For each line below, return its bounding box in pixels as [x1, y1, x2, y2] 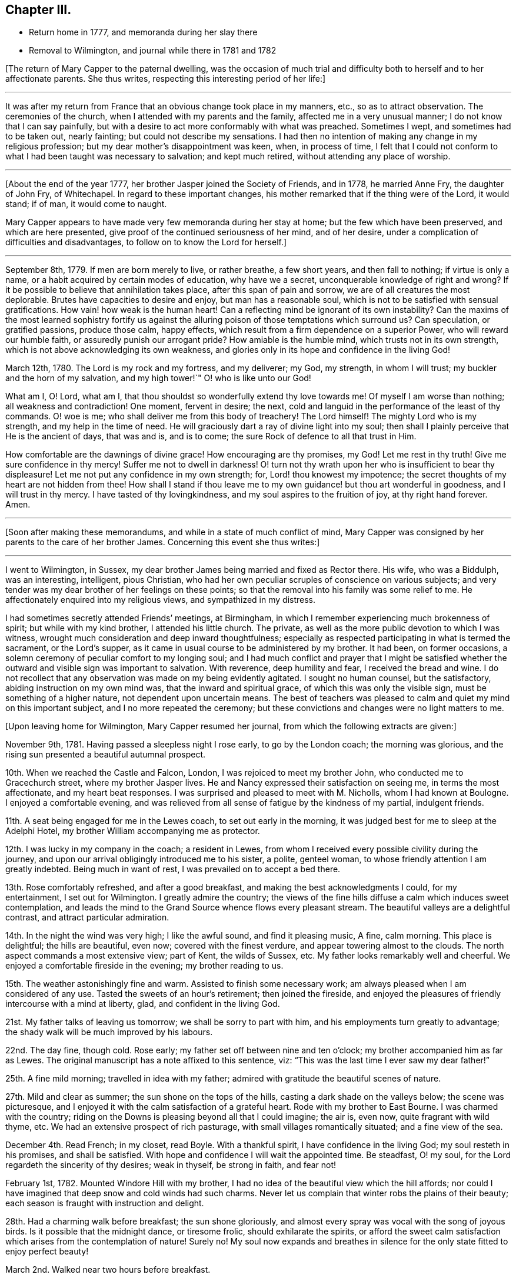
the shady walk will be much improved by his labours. [5, 1027, 213, 1037]
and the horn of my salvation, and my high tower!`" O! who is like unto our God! [5, 373, 311, 383]
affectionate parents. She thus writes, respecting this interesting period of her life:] [5, 74, 326, 84]
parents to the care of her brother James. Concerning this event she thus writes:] [5, 537, 320, 548]
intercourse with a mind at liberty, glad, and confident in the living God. [5, 999, 280, 1009]
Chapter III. [5, 2, 72, 17]
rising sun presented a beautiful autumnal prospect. [5, 749, 205, 760]
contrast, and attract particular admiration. [5, 912, 169, 923]
